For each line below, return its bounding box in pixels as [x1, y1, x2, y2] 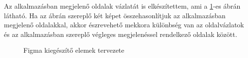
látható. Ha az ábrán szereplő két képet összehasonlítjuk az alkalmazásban [4, 10, 226, 20]
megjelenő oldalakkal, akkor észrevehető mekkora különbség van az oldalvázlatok [4, 20, 244, 30]
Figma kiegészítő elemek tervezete [23, 45, 124, 55]
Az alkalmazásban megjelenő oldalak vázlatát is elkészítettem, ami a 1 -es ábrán [4, 1, 241, 11]
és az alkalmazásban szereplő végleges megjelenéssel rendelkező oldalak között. [4, 29, 237, 39]
